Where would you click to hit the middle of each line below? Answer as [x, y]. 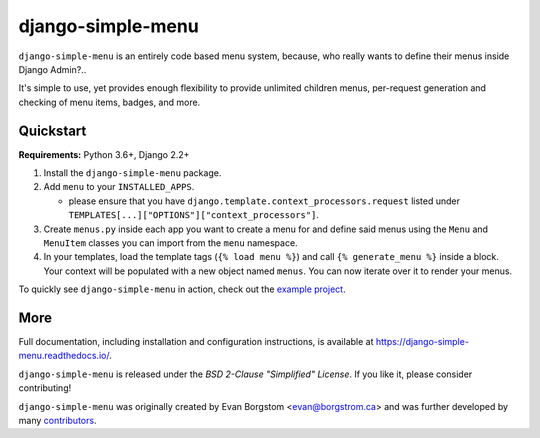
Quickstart [52, 130]
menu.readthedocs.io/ [64, 356]
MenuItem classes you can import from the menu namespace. [171, 242]
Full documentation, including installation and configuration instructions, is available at [196, 342]
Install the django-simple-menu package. [132, 173]
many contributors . [57, 420]
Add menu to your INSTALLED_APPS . [119, 187]
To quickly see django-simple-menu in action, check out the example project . [182, 289]
